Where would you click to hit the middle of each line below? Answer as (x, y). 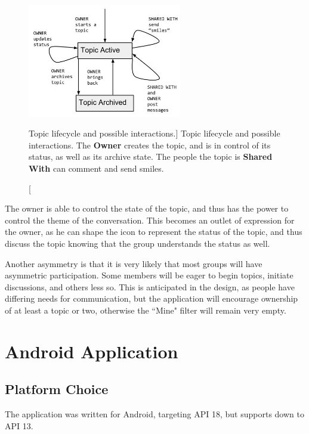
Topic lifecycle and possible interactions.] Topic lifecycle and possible (154, 133)
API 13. (19, 425)
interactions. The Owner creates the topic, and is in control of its (150, 145)
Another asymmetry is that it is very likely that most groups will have (134, 263)
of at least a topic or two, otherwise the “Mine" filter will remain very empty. (146, 310)
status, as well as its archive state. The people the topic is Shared (151, 156)
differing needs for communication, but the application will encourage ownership (152, 298)
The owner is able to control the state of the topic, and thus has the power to (147, 208)
